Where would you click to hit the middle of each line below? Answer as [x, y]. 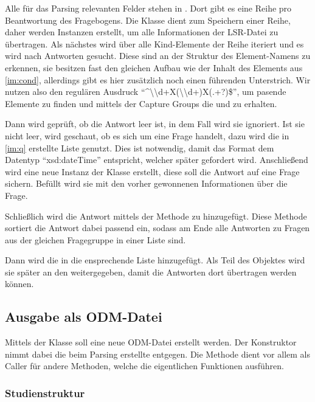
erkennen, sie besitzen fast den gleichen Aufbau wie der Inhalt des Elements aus [154, 67]
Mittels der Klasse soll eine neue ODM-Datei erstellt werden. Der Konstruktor [151, 342]
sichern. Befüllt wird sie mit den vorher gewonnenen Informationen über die [146, 183]
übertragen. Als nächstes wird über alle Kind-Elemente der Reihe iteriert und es [154, 43]
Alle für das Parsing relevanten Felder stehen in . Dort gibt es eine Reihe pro [148, 8]
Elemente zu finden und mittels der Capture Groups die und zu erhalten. [141, 103]
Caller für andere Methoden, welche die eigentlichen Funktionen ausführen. [144, 366]
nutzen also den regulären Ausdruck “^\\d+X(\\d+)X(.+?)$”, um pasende [146, 92]
